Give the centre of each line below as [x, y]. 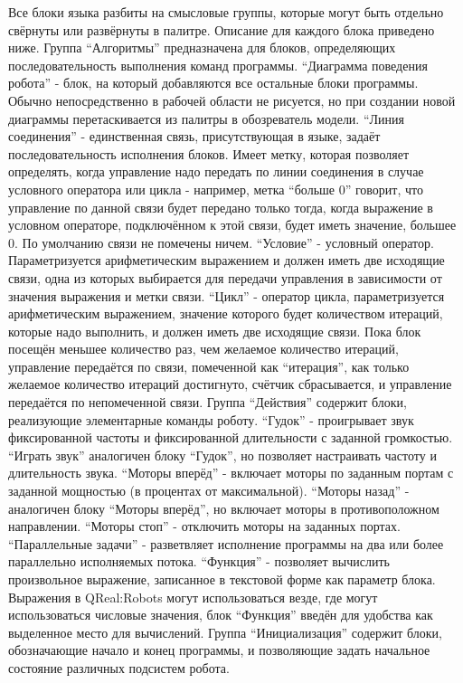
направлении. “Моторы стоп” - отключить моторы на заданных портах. [204, 526]
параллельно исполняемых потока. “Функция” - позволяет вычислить [199, 561]
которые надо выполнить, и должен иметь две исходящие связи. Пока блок [215, 331]
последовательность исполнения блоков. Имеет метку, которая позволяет [208, 153]
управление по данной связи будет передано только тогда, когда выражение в [221, 207]
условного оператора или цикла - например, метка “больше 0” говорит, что [216, 189]
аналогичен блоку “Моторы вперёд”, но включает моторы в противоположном [224, 508]
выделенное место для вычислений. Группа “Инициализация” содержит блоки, [225, 632]
